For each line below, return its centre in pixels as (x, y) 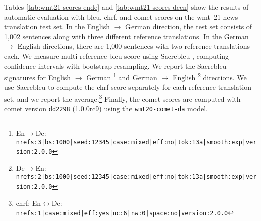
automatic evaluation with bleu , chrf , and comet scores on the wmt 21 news (121, 16)
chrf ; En (28, 203)
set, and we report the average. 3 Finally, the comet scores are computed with (122, 98)
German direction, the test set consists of (189, 26)
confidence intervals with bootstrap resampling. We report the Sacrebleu (115, 65)
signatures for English (38, 77)
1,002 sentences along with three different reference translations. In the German (126, 36)
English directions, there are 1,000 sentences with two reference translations (134, 46)
